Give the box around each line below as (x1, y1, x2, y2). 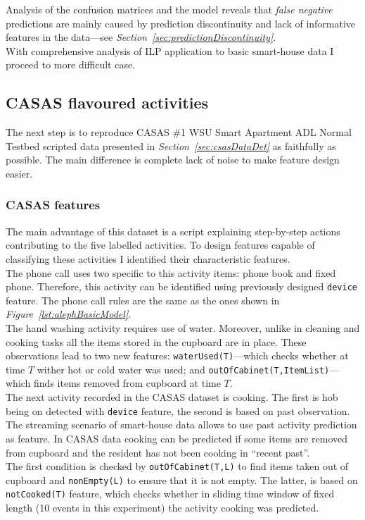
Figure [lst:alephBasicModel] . (6, 307, 132, 321)
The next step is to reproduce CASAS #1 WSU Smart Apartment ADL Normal (6, 125, 352, 140)
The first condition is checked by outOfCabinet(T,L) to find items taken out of (6, 459, 349, 473)
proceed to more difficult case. (6, 57, 136, 72)
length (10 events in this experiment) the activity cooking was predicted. (6, 500, 319, 515)
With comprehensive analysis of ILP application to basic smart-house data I (6, 43, 334, 58)
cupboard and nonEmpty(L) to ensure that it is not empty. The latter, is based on (6, 472, 358, 487)
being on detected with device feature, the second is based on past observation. (6, 403, 350, 418)
